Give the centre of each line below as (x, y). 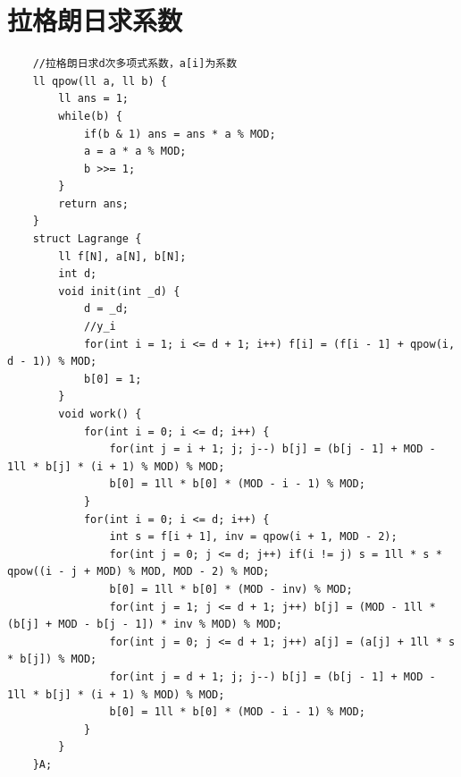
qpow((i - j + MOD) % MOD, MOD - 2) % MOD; (138, 572)
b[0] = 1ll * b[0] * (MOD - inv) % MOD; (231, 589)
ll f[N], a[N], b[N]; (122, 256)
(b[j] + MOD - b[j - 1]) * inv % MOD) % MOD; (145, 625)
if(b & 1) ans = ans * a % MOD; (180, 134)
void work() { (100, 414)
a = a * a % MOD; (135, 152)
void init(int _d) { (119, 291)
